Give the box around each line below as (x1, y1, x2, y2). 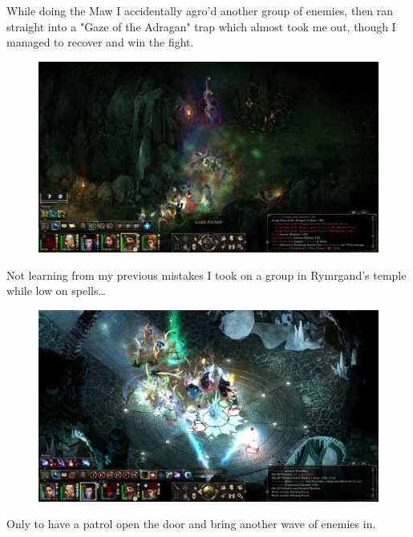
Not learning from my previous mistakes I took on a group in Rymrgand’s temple (6, 266, 407, 283)
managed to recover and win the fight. (6, 34, 194, 50)
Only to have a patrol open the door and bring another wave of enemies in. (6, 515, 376, 532)
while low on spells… (6, 282, 106, 299)
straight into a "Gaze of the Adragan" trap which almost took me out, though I (6, 18, 396, 34)
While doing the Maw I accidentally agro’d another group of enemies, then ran (6, 2, 394, 18)
